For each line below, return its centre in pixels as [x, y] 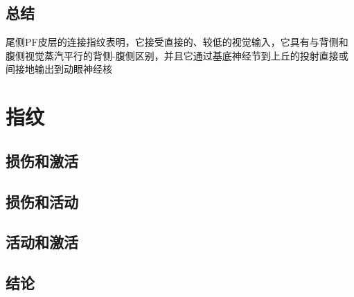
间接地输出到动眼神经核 [59, 69]
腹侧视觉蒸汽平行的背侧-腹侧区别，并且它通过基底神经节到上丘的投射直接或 [177, 55]
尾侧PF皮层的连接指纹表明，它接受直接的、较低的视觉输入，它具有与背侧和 [177, 42]
